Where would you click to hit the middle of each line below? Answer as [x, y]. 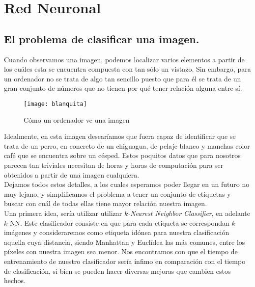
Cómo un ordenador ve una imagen [77, 119]
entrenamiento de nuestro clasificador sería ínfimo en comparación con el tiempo [125, 261]
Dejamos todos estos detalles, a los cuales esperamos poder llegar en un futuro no [127, 184]
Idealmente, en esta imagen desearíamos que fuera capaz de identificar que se [120, 136]
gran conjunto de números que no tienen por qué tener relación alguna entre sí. [123, 88]
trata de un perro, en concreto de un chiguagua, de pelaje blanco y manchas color [127, 145]
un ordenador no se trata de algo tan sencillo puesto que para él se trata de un [123, 78]
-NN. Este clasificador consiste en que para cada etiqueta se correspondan [118, 222]
